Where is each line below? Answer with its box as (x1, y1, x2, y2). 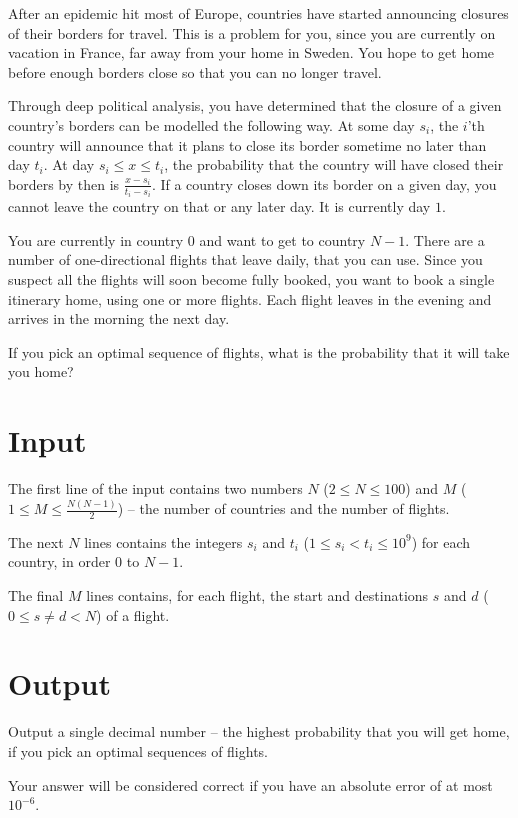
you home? (8, 361, 74, 382)
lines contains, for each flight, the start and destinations (86, 585, 429, 606)
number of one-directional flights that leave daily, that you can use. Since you (8, 249, 483, 270)
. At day (43, 154, 95, 175)
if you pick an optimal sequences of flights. (8, 740, 269, 761)
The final (8, 585, 64, 606)
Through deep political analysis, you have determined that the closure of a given (8, 95, 502, 116)
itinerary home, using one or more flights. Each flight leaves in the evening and (8, 288, 492, 309)
